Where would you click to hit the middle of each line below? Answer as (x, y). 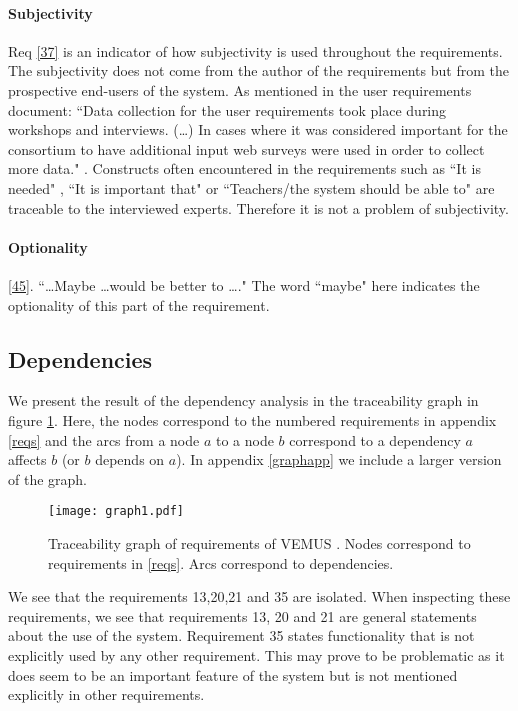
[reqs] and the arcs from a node (104, 439)
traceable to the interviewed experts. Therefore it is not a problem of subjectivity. (258, 207)
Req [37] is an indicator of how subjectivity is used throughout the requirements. (255, 50)
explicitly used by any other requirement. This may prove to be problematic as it (256, 654)
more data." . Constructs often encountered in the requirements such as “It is (244, 168)
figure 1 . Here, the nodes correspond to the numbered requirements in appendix (252, 419)
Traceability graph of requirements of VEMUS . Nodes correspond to (259, 542)
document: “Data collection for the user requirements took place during (227, 109)
